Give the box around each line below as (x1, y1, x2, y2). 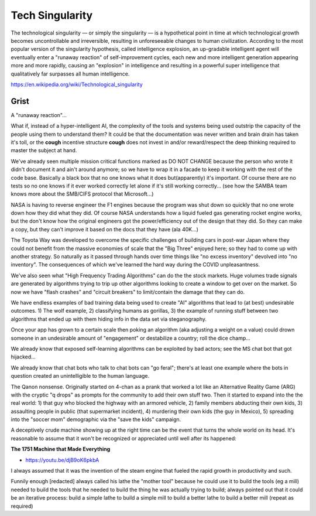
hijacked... (11, 353, 36, 360)
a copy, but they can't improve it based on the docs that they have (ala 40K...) (11, 225, 199, 233)
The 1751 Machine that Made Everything (11, 446, 111, 453)
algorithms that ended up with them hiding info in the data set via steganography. (11, 315, 207, 322)
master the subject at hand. (11, 147, 77, 154)
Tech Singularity (11, 9, 93, 22)
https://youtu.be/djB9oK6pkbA (25, 456, 99, 463)
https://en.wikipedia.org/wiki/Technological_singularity (11, 81, 143, 88)
